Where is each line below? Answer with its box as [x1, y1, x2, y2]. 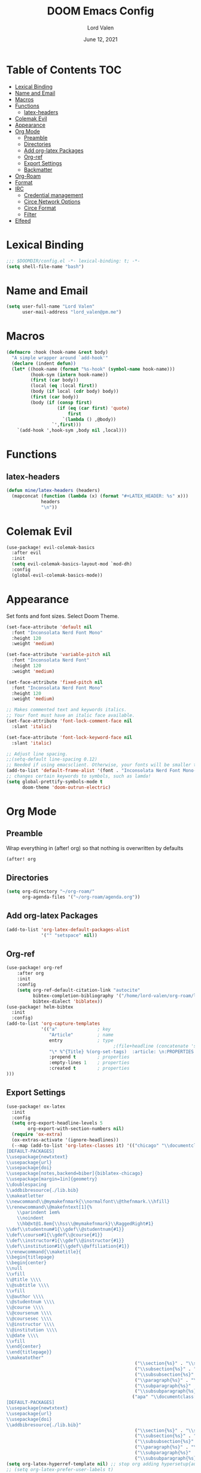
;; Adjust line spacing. [6, 751, 68, 757]
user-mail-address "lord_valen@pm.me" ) [22, 309, 121, 315]
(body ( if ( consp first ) [30, 399, 93, 405]
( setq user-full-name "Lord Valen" [6, 303, 95, 310]
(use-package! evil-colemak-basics [6, 544, 95, 550]
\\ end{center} [6, 1344, 42, 1350]
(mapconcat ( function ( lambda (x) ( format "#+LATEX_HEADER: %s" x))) [11, 493, 188, 499]
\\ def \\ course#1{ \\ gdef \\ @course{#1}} [6, 1232, 103, 1238]
